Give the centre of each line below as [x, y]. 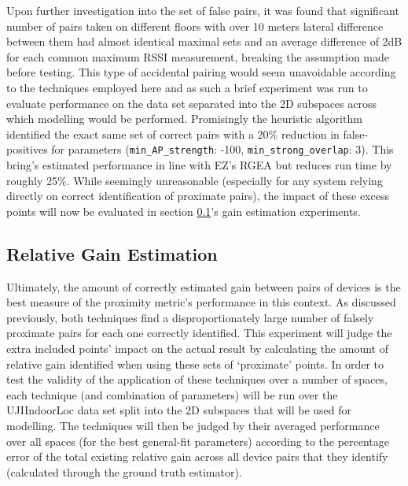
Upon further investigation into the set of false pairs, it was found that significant [203, 10]
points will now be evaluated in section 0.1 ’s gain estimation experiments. [184, 211]
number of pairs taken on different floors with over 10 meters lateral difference [195, 26]
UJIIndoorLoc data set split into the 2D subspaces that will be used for [179, 410]
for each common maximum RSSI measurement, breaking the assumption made [198, 56]
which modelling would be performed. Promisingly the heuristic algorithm [184, 119]
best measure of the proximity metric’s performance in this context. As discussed [201, 302]
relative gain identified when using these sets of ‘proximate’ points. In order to [195, 364]
